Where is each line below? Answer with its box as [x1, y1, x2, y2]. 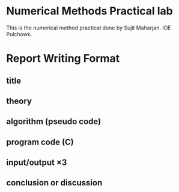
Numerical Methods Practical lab [6, 4, 173, 18]
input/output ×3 [6, 158, 67, 168]
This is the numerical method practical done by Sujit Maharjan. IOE [6, 24, 171, 31]
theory [6, 96, 32, 106]
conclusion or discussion [6, 178, 103, 188]
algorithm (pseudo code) [6, 116, 101, 127]
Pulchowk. [6, 30, 32, 37]
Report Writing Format [6, 52, 120, 66]
